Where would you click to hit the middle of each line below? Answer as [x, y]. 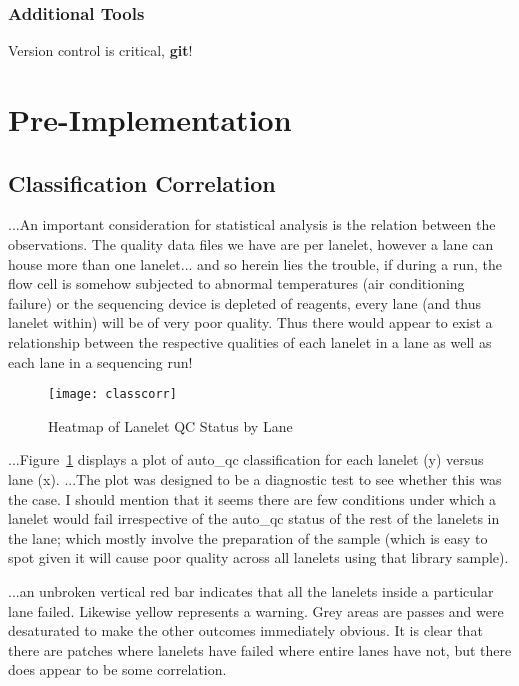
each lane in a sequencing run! [100, 361]
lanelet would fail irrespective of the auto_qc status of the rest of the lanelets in [254, 518]
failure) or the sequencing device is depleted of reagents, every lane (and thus [244, 302]
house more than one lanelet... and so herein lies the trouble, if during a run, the [255, 263]
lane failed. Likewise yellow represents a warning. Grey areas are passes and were [256, 610]
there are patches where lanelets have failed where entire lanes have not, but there [260, 649]
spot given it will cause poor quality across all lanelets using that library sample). [258, 557]
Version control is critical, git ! [100, 50]
